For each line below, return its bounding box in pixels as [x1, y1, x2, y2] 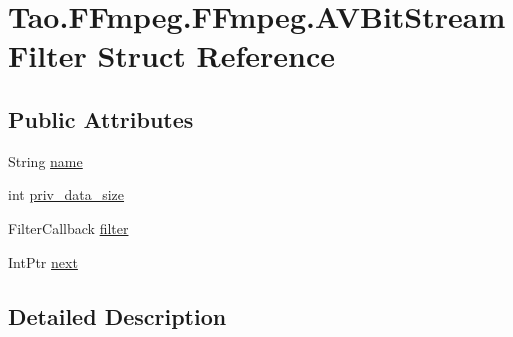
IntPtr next [8, 251, 78, 272]
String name [8, 150, 83, 171]
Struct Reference [97, 35, 336, 76]
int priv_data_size [8, 184, 125, 205]
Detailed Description [8, 300, 227, 331]
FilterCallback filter [8, 217, 129, 238]
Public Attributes [8, 103, 194, 134]
